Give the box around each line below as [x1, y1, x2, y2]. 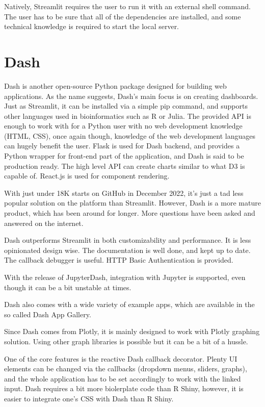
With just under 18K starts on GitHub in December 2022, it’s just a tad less [4, 187, 244, 198]
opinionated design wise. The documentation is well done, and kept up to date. [4, 244, 251, 255]
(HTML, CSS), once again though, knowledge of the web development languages [4, 130, 255, 141]
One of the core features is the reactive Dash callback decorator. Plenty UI [4, 353, 237, 364]
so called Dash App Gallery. [4, 309, 91, 319]
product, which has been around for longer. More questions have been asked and [4, 208, 255, 218]
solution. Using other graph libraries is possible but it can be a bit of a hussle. [4, 336, 248, 346]
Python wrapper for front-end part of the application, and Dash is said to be [4, 150, 244, 161]
